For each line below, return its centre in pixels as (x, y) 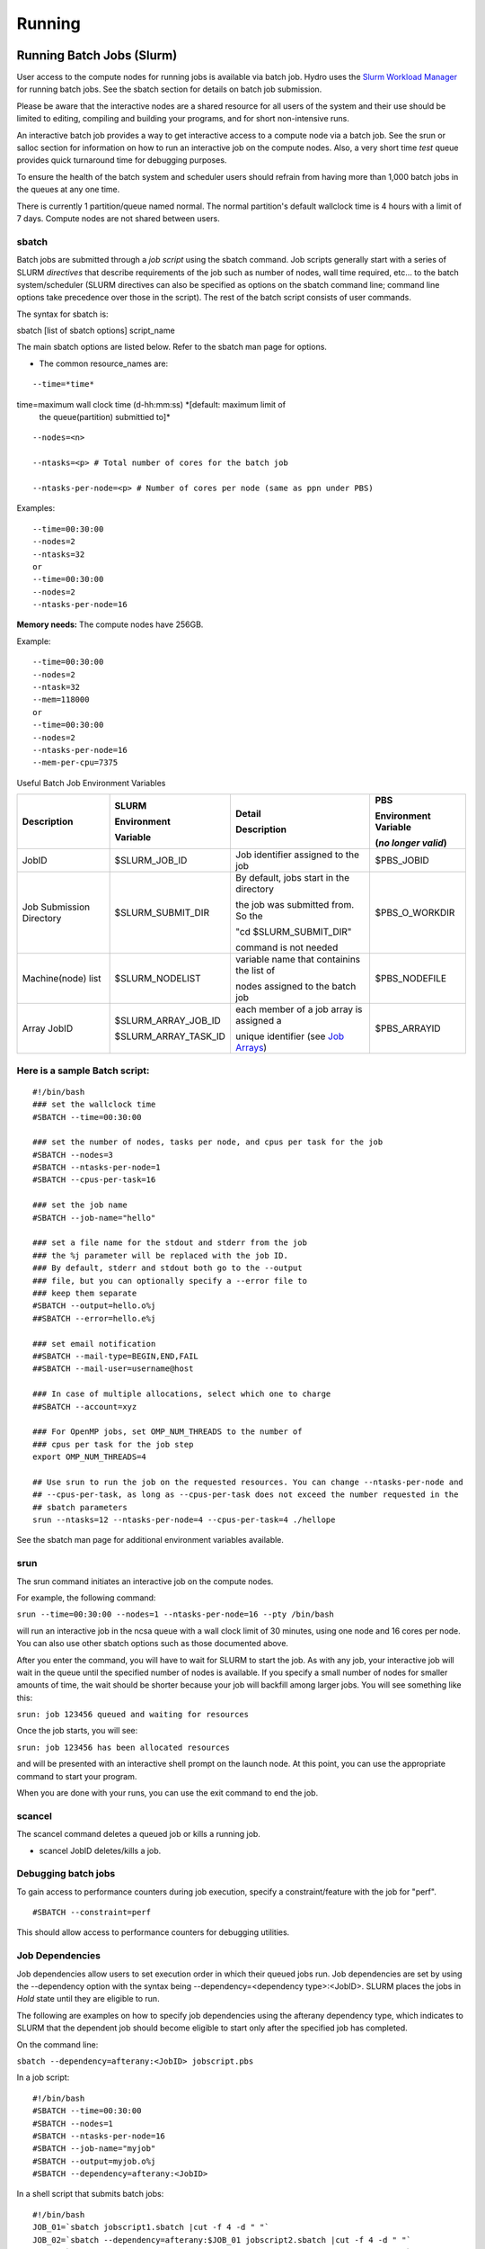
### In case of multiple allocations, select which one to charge (182, 1394)
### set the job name (80, 1205)
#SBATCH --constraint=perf (92, 1913)
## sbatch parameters (80, 1507)
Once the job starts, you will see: (77, 1731)
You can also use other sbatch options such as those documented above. (153, 1644)
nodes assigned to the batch (295, 987)
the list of (255, 971)
